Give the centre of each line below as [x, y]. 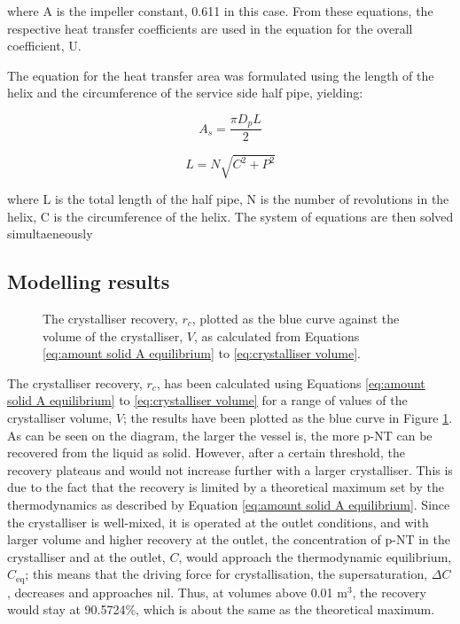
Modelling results [89, 281]
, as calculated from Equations [277, 335]
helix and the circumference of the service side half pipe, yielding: [185, 93]
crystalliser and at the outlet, [86, 556]
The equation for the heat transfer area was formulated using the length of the [221, 75]
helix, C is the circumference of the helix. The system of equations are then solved [230, 216]
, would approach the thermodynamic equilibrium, [315, 556]
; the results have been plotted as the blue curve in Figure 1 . [288, 417]
